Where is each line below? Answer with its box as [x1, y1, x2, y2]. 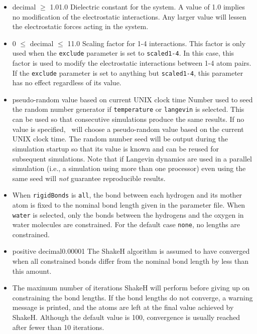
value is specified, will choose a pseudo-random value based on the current [12, 123, 244, 134]
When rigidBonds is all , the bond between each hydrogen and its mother [12, 190, 242, 200]
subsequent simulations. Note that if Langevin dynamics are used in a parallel [12, 153, 252, 163]
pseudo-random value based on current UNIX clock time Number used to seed [12, 94, 253, 104]
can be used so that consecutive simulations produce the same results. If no [12, 114, 244, 124]
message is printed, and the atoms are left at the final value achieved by [12, 302, 234, 312]
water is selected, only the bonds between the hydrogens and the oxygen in [12, 209, 244, 220]
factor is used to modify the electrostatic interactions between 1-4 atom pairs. [12, 58, 251, 68]
